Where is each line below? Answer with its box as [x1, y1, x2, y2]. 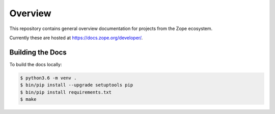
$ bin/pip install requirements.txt [20, 89, 112, 95]
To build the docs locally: [9, 61, 62, 67]
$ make [20, 97, 37, 102]
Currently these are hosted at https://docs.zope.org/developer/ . [9, 35, 143, 41]
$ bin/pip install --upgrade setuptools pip [20, 82, 133, 88]
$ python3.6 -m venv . [20, 75, 77, 81]
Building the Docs [9, 48, 67, 56]
